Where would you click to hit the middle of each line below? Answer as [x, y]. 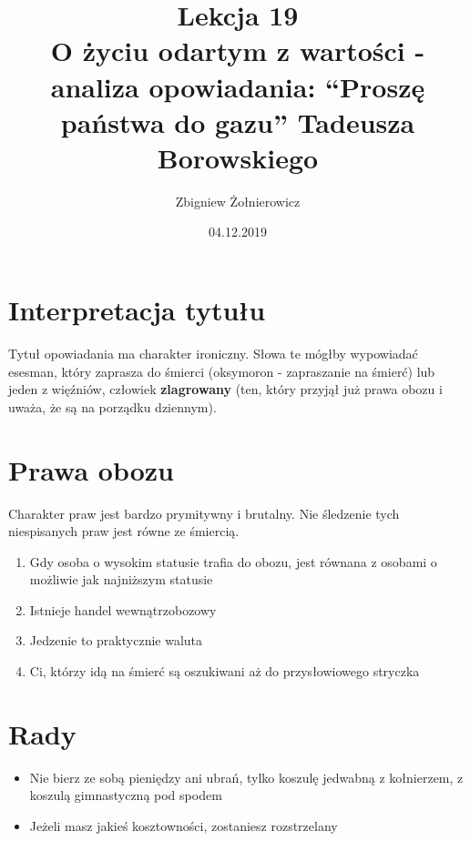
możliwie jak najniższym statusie [121, 579]
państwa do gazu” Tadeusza [238, 122]
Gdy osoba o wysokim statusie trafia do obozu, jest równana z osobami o [233, 561]
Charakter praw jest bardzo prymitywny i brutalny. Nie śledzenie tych [204, 513]
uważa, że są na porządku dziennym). [112, 406]
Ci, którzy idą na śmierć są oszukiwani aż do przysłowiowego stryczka [225, 671]
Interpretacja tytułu [137, 310]
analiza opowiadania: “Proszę [238, 86]
